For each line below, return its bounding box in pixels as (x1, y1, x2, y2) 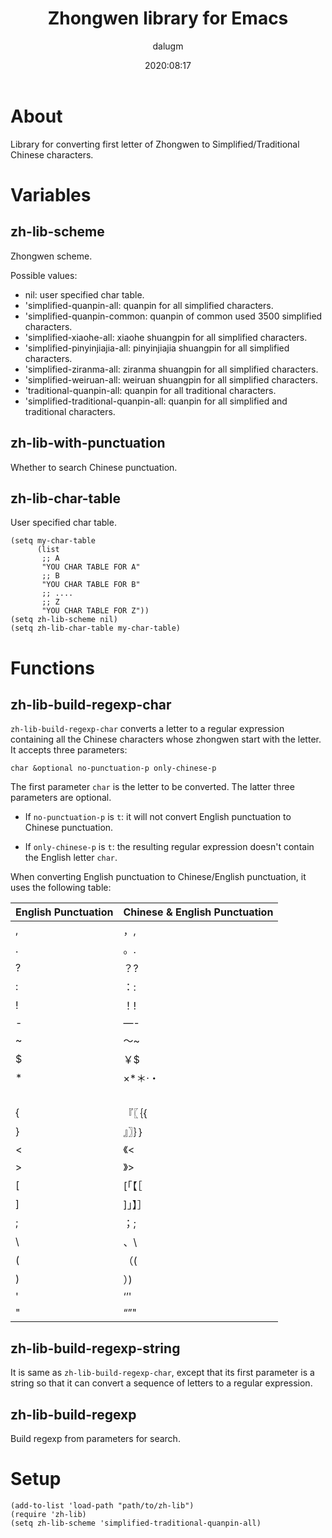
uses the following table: (10, 882, 112, 894)
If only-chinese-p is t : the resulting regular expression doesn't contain (24, 841, 315, 853)
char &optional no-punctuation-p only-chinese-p (10, 763, 217, 774)
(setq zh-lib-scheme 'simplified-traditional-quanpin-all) (10, 1518, 262, 1528)
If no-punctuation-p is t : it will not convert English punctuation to (24, 811, 292, 823)
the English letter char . (24, 852, 118, 864)
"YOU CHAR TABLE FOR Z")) (41, 606, 150, 616)
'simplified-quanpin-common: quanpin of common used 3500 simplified (24, 310, 323, 322)
